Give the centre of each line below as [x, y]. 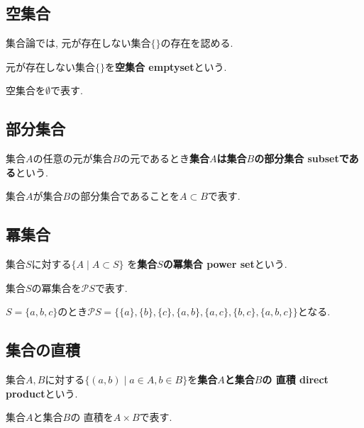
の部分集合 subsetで [302, 158]
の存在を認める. [197, 43]
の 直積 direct [295, 379]
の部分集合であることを [125, 196]
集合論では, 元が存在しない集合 [78, 43]
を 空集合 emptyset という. [166, 66]
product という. [42, 393]
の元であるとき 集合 [165, 158]
